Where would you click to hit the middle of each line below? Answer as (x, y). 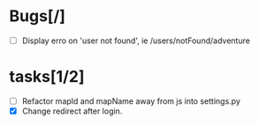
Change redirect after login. (72, 111)
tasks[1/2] (47, 77)
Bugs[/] (38, 16)
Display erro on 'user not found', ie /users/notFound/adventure (136, 40)
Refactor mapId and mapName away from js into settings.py (131, 101)
